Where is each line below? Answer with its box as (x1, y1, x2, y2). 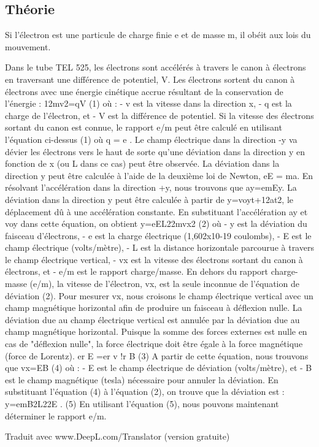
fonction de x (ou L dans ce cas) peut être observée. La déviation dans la (5, 157, 280, 170)
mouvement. (5, 40, 51, 53)
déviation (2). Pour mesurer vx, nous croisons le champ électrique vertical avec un (5, 289, 313, 302)
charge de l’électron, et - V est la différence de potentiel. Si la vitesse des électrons (5, 109, 314, 121)
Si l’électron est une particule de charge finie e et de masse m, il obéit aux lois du (5, 28, 311, 41)
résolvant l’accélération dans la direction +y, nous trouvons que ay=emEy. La (5, 181, 297, 194)
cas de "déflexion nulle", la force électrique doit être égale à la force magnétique (5, 337, 303, 350)
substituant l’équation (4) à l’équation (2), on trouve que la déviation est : (5, 385, 285, 398)
